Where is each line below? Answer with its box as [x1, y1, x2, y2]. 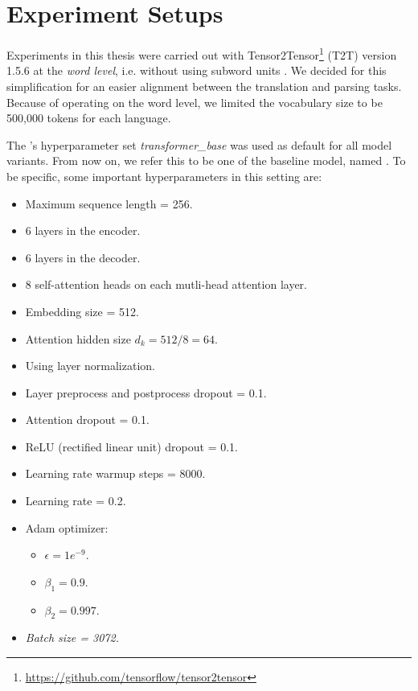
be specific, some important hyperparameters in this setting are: [6, 167, 322, 184]
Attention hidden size [25, 330, 131, 347]
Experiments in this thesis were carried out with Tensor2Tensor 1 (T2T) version [6, 44, 397, 63]
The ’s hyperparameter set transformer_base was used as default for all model [6, 136, 392, 153]
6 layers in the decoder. [25, 249, 141, 265]
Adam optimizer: [25, 519, 109, 536]
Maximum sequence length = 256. [25, 195, 193, 212]
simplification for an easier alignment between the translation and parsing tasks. [6, 77, 402, 94]
